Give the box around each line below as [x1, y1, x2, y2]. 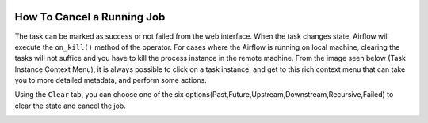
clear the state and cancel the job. [14, 101, 126, 110]
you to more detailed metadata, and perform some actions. [14, 76, 208, 85]
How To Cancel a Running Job [14, 10, 166, 24]
